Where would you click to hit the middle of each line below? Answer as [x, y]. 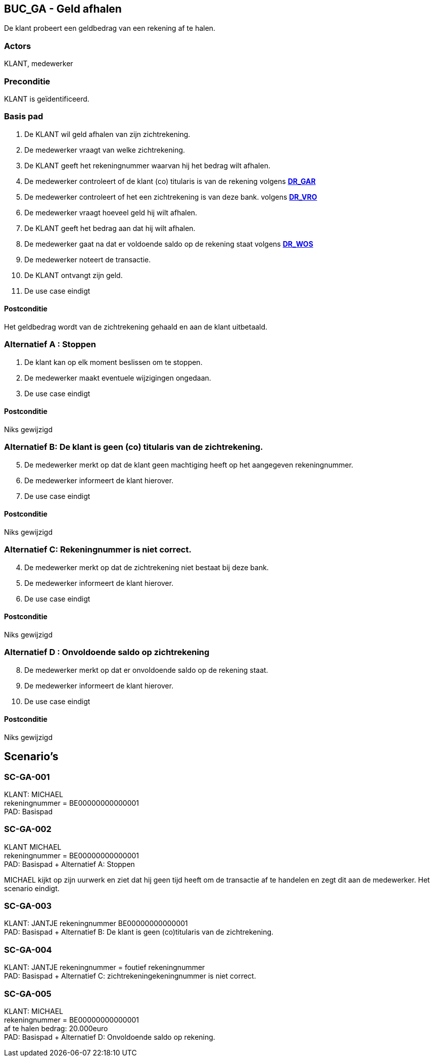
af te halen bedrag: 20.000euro [56, 1028]
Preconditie [27, 81]
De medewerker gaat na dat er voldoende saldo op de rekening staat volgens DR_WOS [169, 244]
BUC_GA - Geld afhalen [63, 9]
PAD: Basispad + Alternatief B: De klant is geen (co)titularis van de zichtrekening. [139, 932]
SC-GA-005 [28, 994]
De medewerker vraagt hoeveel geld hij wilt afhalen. [111, 212]
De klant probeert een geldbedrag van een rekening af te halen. [110, 28]
